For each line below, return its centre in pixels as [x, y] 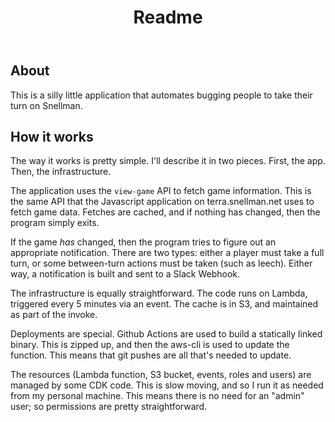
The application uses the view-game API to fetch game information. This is [161, 191]
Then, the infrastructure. [61, 172]
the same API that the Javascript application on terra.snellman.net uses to [162, 202]
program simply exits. [55, 223]
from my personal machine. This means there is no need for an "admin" [157, 396]
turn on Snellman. [46, 105]
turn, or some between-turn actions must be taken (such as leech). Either [161, 263]
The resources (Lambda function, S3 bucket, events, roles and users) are [161, 375]
